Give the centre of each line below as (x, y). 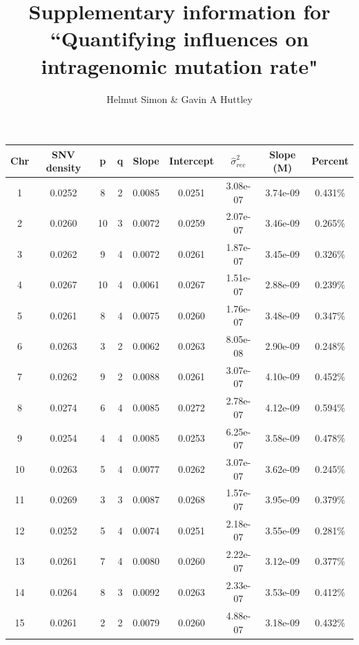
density (64, 168)
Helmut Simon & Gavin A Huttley (179, 99)
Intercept (192, 161)
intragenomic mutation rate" (179, 65)
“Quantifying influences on (179, 38)
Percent (330, 161)
